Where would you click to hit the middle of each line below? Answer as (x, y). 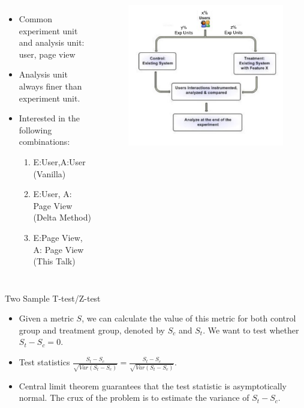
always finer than (50, 86)
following (35, 129)
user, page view (47, 54)
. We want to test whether (251, 330)
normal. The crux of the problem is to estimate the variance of (134, 397)
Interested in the (49, 118)
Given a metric (46, 318)
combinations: (44, 142)
